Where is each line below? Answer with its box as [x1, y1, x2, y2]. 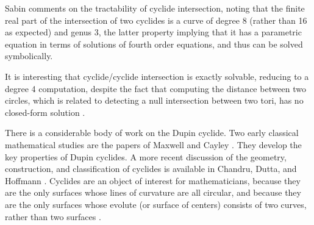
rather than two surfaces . [5, 210, 101, 223]
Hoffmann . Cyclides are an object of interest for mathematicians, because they [5, 174, 301, 187]
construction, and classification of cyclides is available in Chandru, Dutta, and [5, 162, 297, 175]
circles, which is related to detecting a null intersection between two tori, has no [5, 94, 304, 107]
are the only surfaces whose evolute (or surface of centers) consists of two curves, [5, 198, 307, 210]
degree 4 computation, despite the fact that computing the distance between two [5, 82, 307, 95]
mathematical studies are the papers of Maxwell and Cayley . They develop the [5, 138, 302, 151]
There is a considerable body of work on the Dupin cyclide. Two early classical [5, 126, 299, 139]
